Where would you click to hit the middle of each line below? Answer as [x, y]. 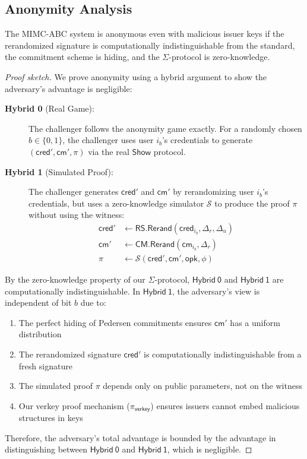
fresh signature [45, 365]
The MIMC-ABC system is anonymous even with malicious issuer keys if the [145, 34]
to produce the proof [252, 203]
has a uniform [255, 322]
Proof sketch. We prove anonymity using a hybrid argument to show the [136, 76]
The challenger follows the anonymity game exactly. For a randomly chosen [165, 128]
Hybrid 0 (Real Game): [50, 108]
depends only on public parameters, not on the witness [202, 386]
